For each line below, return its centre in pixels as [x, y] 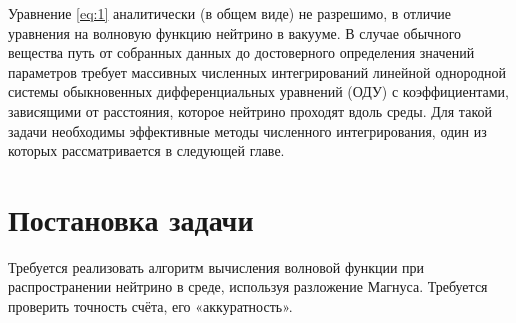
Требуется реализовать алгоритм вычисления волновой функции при [216, 266]
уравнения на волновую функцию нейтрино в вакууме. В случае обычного [235, 32]
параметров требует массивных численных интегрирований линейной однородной [257, 71]
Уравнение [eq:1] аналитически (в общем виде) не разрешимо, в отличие [229, 13]
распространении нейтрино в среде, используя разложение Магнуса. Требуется [248, 286]
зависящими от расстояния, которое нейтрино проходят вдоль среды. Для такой [250, 110]
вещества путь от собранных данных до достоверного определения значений [241, 52]
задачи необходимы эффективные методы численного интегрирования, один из [247, 130]
